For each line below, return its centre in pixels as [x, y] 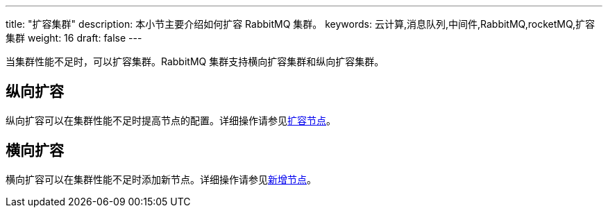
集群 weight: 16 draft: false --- [74, 38]
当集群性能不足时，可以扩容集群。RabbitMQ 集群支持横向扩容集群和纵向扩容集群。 [195, 61]
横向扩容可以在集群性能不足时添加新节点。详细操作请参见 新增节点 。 [161, 179]
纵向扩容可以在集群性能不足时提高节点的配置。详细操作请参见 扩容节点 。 [171, 120]
